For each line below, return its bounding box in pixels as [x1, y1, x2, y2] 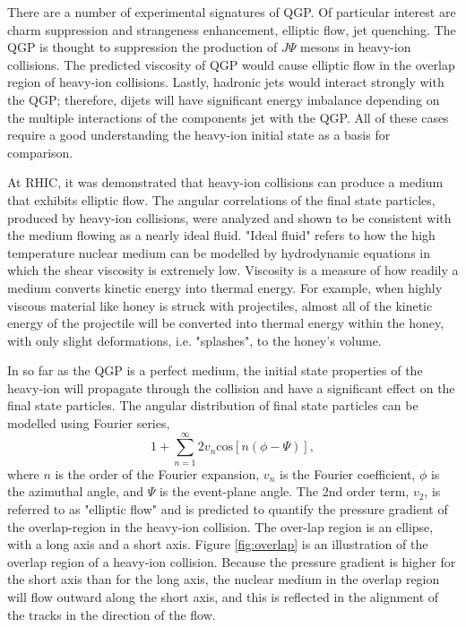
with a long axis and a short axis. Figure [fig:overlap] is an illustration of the [7, 535, 428, 554]
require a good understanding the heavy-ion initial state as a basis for [7, 125, 391, 144]
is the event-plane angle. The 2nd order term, [159, 482, 410, 501]
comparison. [7, 142, 73, 161]
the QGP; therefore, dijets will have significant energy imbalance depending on [7, 90, 440, 108]
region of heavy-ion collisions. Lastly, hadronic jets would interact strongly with [7, 73, 444, 91]
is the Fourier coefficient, [279, 464, 416, 483]
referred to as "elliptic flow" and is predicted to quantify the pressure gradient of [7, 499, 448, 518]
